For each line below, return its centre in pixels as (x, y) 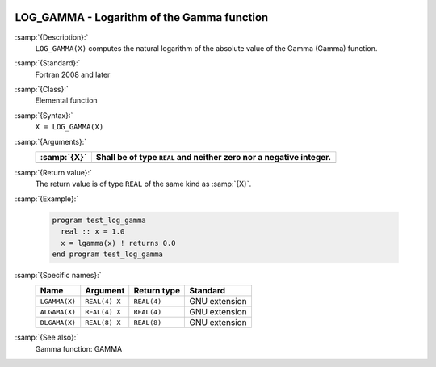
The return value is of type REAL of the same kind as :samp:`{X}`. (143, 184)
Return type (157, 291)
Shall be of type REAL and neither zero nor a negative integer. (213, 158)
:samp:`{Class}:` (42, 90)
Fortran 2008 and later (73, 74)
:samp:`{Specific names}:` (58, 275)
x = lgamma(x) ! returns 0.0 (119, 243)
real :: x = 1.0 (93, 232)
